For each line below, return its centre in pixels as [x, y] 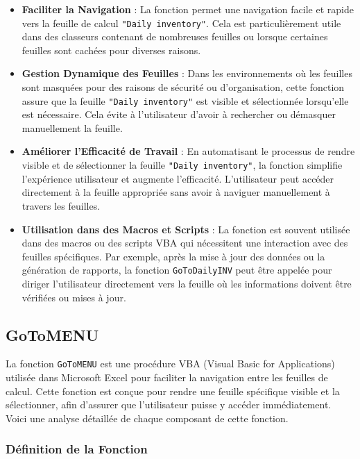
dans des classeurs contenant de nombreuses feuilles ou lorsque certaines [175, 36]
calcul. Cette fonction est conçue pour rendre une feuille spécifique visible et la [173, 391]
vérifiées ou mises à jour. [74, 297]
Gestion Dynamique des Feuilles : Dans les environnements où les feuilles [187, 73]
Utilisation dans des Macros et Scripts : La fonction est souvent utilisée [186, 229]
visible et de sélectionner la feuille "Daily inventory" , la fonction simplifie [182, 165]
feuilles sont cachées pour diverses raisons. [111, 50]
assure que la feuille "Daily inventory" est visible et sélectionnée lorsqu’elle [185, 100]
